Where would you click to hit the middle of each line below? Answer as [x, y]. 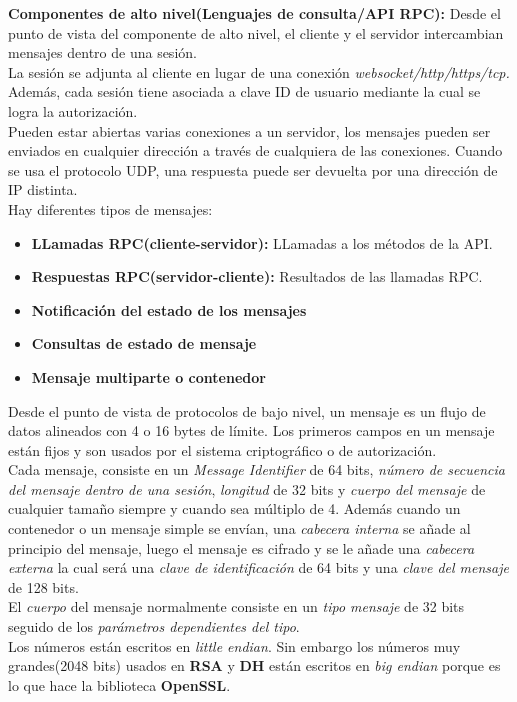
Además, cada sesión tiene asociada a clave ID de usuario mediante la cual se [244, 91]
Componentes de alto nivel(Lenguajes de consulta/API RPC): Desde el [254, 13]
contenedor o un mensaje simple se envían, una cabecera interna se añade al [239, 528]
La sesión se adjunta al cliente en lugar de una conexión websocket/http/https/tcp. [259, 71]
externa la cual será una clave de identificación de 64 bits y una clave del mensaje [258, 567]
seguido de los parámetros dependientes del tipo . [154, 626]
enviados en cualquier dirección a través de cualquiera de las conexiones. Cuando [255, 150]
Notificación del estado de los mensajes [169, 309]
